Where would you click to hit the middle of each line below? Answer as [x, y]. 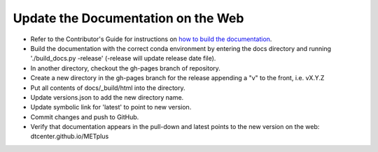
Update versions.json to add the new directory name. [107, 97]
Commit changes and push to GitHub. [85, 117]
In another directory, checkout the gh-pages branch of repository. [125, 68]
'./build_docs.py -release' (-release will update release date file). [123, 59]
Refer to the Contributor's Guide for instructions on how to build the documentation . [151, 39]
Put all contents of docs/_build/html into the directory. [108, 88]
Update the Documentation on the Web [128, 18]
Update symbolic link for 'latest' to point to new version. [111, 107]
